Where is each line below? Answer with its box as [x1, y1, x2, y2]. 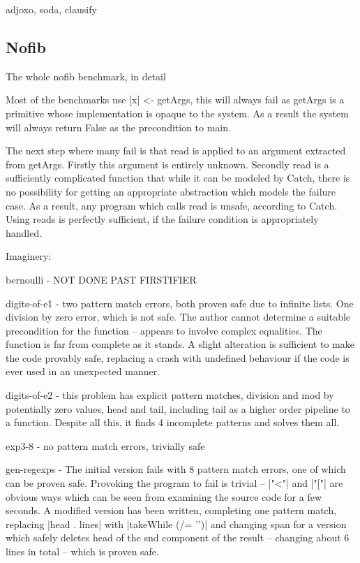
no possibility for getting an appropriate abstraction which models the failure [6, 184, 336, 198]
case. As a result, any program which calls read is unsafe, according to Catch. [6, 198, 338, 212]
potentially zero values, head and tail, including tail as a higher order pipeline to [6, 401, 350, 416]
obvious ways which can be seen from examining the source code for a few [6, 489, 322, 504]
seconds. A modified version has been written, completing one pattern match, [6, 503, 337, 518]
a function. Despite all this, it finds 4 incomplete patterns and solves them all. [6, 415, 340, 430]
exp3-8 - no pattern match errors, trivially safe [6, 438, 205, 453]
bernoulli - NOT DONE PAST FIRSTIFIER [6, 272, 197, 286]
